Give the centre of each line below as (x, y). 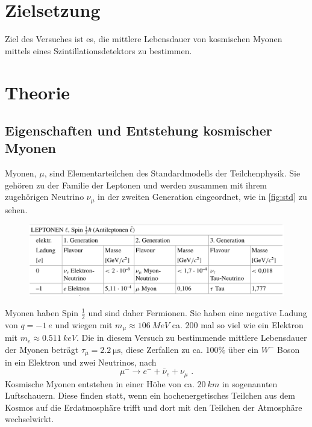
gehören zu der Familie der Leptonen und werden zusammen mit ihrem (136, 185)
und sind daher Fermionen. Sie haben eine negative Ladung (198, 312)
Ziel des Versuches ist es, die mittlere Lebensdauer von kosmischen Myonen (144, 39)
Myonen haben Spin (42, 312)
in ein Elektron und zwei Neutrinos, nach (81, 362)
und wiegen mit (84, 324)
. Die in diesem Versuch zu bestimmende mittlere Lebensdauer (192, 338)
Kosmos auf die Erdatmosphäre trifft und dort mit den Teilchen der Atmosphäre (154, 407)
